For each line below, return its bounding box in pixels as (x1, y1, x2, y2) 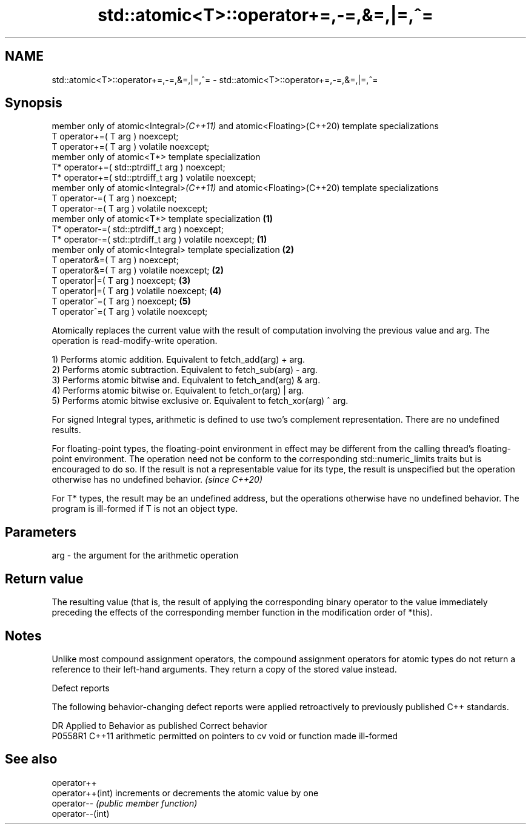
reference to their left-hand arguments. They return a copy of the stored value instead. (52, 663, 397, 674)
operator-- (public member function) (52, 797, 198, 808)
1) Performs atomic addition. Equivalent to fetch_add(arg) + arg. (52, 354, 306, 365)
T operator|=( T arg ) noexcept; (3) (52, 275, 191, 286)
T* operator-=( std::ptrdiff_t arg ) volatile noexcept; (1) (52, 234, 267, 245)
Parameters (5, 524, 76, 540)
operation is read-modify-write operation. (52, 335, 218, 346)
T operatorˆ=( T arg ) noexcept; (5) (52, 296, 191, 307)
